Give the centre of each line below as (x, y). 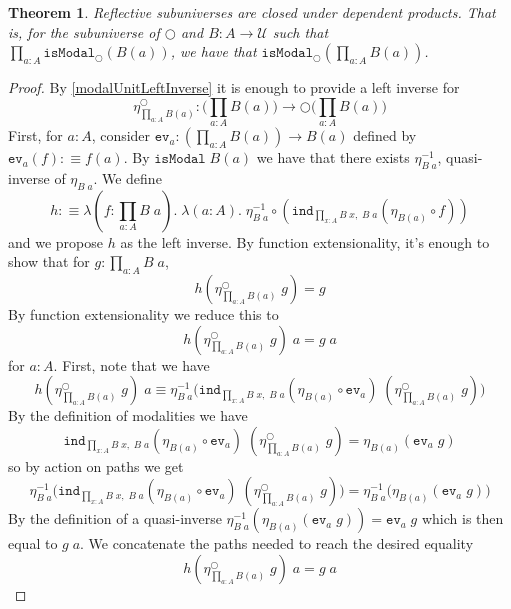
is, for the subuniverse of (84, 31)
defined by (385, 135)
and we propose (56, 241)
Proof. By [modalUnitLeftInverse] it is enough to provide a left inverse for (234, 87)
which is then (462, 518)
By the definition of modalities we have (128, 415)
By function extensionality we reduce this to (143, 314)
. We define (127, 177)
